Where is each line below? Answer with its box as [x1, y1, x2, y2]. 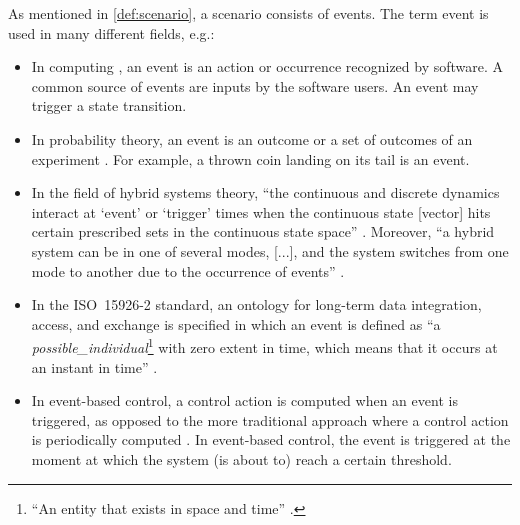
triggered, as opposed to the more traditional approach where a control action [31, 409, 509, 430]
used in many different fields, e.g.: [8, 22, 215, 43]
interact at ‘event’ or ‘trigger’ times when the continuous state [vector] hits [31, 201, 491, 222]
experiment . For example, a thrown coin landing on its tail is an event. [31, 148, 470, 169]
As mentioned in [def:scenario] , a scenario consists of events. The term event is [8, 3, 489, 23]
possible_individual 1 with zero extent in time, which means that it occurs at [31, 334, 498, 357]
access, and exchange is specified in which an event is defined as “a [31, 313, 441, 334]
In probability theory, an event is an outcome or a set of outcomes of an [31, 128, 473, 149]
